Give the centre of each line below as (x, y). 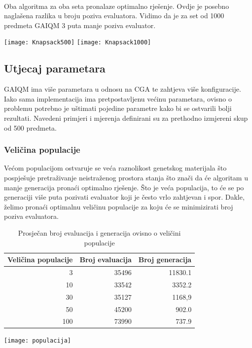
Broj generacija (165, 260)
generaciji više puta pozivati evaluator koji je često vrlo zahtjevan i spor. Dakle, (124, 197)
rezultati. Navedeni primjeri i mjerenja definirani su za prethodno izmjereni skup (126, 118)
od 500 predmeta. (30, 127)
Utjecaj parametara (55, 68)
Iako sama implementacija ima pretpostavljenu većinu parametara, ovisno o (118, 98)
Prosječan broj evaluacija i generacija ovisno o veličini (99, 232)
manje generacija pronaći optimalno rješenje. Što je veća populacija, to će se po (124, 187)
